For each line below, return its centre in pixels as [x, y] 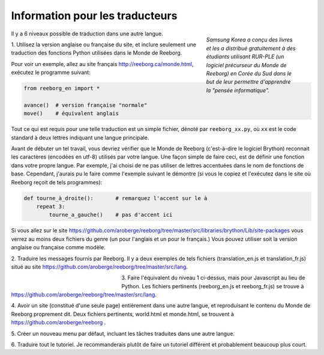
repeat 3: [51, 206]
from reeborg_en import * [62, 88]
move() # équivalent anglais [71, 114]
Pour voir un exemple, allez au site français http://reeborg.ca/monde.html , [102, 64]
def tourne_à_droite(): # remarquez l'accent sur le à [115, 198]
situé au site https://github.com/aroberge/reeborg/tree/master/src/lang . [100, 267]
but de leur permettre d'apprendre [248, 82]
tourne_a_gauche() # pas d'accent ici [111, 215]
